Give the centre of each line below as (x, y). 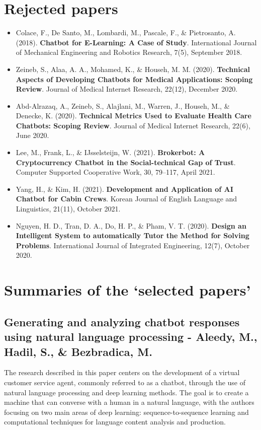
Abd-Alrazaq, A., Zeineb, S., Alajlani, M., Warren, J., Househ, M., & (123, 105)
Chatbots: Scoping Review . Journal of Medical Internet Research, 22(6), (133, 125)
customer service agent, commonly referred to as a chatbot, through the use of (125, 382)
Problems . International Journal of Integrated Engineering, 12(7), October (133, 245)
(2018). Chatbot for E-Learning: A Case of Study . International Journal (136, 42)
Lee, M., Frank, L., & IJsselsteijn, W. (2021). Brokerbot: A (110, 152)
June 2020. (32, 135)
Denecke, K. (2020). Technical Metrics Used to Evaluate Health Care (134, 116)
